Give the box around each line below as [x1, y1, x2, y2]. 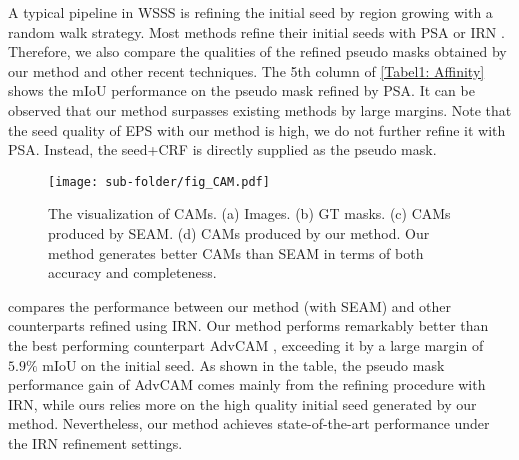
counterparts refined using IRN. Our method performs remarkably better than [8, 315, 489, 336]
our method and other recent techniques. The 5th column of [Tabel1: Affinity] [8, 60, 485, 81]
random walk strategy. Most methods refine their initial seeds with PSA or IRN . [8, 21, 505, 42]
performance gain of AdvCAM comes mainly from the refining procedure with [8, 374, 486, 395]
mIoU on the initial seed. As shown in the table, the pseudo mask [42, 354, 445, 375]
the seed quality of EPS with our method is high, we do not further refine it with [8, 119, 506, 140]
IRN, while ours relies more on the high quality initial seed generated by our [8, 393, 477, 414]
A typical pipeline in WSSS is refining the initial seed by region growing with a [8, 2, 493, 22]
